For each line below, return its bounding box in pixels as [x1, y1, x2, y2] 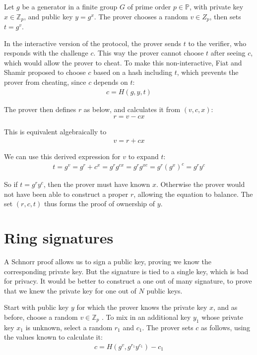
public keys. [146, 285, 183, 296]
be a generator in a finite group [22, 1, 118, 11]
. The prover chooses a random [94, 11, 188, 21]
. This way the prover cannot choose [93, 48, 204, 58]
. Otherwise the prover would [156, 179, 245, 189]
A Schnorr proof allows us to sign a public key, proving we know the [4, 256, 212, 266]
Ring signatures [4, 227, 114, 247]
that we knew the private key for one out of [4, 285, 136, 296]
